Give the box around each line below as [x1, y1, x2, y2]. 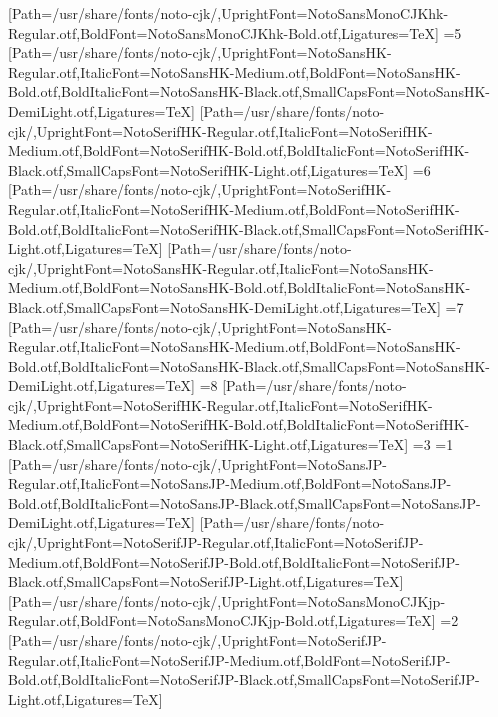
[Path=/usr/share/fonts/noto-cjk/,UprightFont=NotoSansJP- [8, 453, 387, 474]
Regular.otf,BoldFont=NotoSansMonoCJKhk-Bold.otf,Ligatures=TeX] [8, 22, 439, 43]
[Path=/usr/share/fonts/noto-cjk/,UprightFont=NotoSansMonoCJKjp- [8, 590, 446, 611]
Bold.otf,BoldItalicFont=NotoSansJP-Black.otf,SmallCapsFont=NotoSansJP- [8, 492, 481, 513]
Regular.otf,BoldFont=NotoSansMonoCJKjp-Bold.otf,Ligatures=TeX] [8, 610, 436, 631]
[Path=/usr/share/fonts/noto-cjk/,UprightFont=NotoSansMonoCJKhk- [8, 3, 449, 23]
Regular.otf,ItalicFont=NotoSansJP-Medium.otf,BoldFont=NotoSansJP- [8, 473, 452, 494]
